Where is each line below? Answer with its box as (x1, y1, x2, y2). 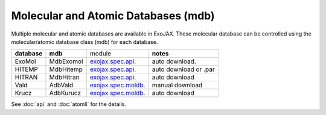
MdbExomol (49, 57, 83, 66)
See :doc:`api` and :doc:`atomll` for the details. (11, 101, 127, 108)
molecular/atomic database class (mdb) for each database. (11, 38, 158, 45)
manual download (152, 81, 203, 90)
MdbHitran (49, 73, 80, 81)
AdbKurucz (49, 89, 81, 98)
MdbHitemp (49, 65, 83, 73)
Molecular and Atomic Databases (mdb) (11, 9, 215, 22)
